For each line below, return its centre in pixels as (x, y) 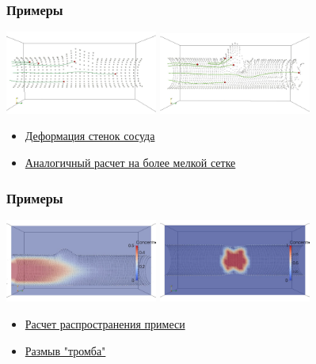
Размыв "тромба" (65, 350)
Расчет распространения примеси (105, 324)
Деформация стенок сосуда (90, 136)
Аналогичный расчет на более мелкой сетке (130, 163)
